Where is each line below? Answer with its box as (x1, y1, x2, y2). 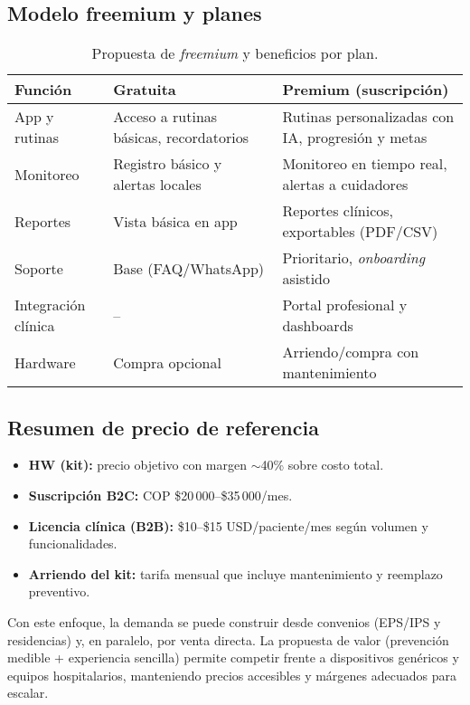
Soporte (14, 257, 63, 279)
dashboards (282, 315, 353, 337)
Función (14, 79, 72, 100)
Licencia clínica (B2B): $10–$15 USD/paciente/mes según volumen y (28, 516, 428, 535)
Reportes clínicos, (282, 200, 394, 222)
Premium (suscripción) (282, 79, 449, 100)
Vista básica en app (113, 210, 238, 232)
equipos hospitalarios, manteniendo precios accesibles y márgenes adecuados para (7, 665, 456, 684)
